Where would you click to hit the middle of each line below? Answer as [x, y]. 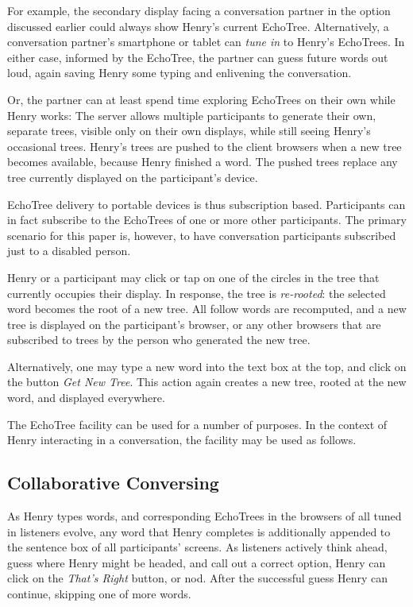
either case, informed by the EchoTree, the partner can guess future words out [198, 57]
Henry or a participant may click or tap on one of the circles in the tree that [193, 277]
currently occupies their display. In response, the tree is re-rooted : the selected [197, 293]
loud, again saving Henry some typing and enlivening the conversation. [179, 73]
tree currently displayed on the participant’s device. [133, 177]
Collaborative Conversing [113, 483]
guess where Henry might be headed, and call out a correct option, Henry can [197, 562]
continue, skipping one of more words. [99, 594]
